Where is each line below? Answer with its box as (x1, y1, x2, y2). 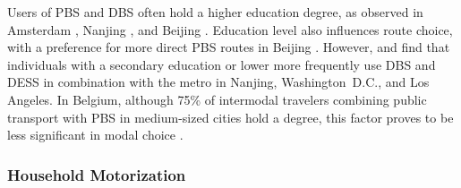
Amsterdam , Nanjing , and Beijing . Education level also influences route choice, (7, 20, 453, 38)
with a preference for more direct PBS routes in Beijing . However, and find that (7, 38, 450, 56)
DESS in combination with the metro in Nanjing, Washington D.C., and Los (7, 73, 430, 91)
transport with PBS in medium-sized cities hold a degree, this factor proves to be (7, 107, 454, 126)
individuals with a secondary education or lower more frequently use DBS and (7, 55, 436, 73)
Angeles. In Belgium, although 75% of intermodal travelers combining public (7, 90, 427, 108)
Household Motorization (7, 163, 186, 185)
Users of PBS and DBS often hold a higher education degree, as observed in (7, 3, 423, 21)
